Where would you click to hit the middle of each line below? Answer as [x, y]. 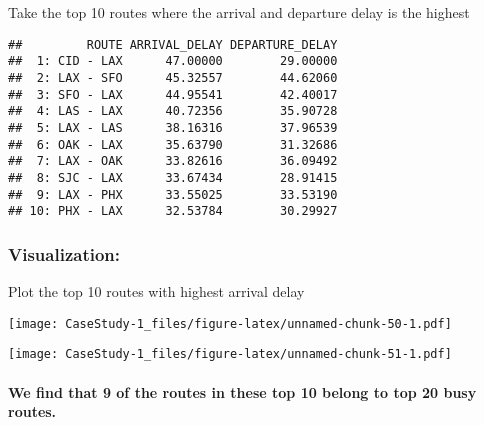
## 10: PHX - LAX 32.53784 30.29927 [173, 211]
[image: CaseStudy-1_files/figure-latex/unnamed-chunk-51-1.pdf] [230, 354]
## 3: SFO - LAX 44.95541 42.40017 [173, 94]
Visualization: [64, 253]
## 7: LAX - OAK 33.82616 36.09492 [173, 161]
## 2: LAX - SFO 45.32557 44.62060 [173, 77]
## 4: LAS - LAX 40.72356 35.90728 [173, 111]
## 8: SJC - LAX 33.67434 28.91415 [173, 177]
